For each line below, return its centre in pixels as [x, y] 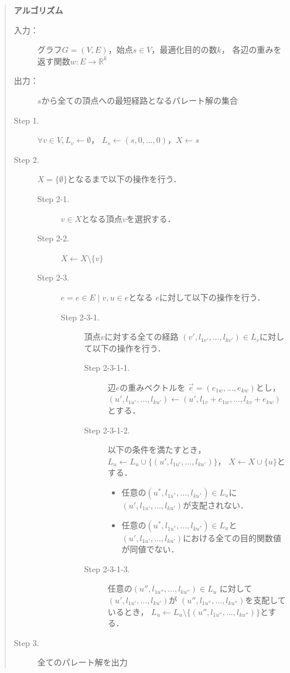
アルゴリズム [38, 10]
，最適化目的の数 [184, 49]
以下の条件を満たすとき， [157, 450]
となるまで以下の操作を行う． [124, 179]
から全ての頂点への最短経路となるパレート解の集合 [139, 100]
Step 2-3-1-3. [107, 568]
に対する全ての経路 [141, 336]
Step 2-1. [53, 198]
